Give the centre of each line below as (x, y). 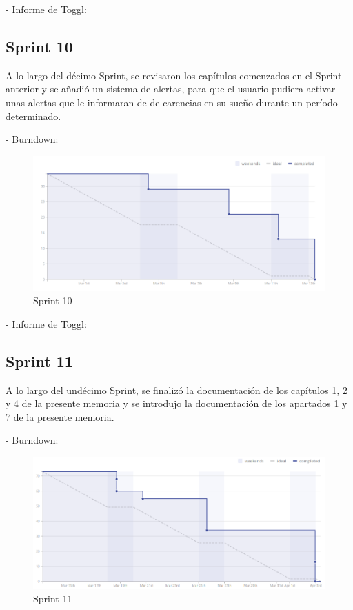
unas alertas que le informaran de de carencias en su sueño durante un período (172, 102)
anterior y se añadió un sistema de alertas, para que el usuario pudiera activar (171, 89)
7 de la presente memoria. (60, 416)
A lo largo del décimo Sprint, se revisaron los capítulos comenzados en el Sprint (174, 75)
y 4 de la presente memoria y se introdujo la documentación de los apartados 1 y (176, 403)
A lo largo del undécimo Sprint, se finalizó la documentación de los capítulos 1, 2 (176, 390)
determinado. (33, 116)
